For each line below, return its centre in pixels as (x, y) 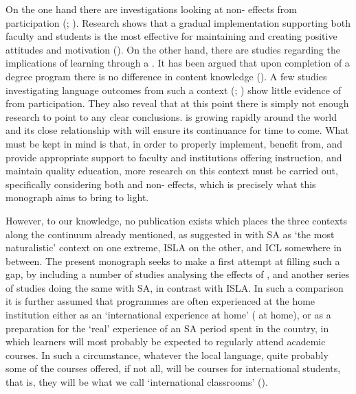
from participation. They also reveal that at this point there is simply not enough (177, 103)
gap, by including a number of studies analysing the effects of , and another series (178, 274)
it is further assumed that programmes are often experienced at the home (160, 301)
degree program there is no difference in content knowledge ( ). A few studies (166, 76)
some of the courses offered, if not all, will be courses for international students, (173, 368)
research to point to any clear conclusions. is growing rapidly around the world (171, 116)
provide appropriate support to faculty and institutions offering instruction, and (174, 157)
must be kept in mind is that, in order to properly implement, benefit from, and (174, 143)
